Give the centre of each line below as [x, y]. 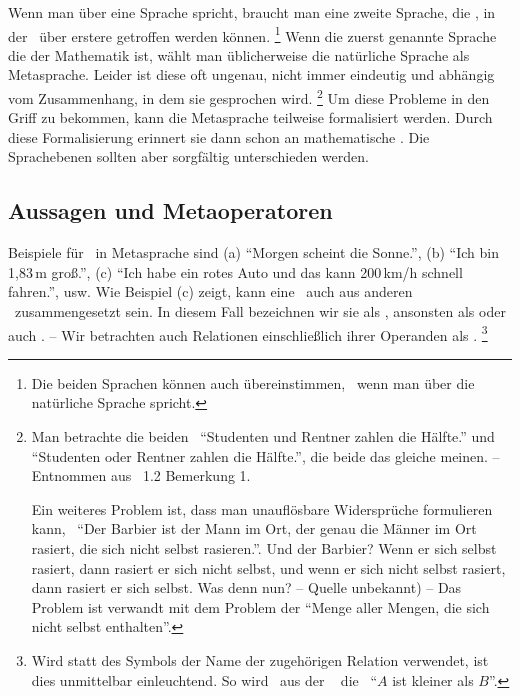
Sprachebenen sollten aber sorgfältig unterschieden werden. [188, 156]
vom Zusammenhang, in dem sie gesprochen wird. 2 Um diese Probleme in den [249, 96]
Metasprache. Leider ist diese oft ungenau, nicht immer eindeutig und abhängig [251, 74]
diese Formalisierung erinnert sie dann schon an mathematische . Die [219, 136]
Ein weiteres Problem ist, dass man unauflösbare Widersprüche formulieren [262, 508]
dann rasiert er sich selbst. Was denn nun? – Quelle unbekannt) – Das [246, 587]
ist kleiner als [433, 679]
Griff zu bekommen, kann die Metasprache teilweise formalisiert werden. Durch [250, 117]
